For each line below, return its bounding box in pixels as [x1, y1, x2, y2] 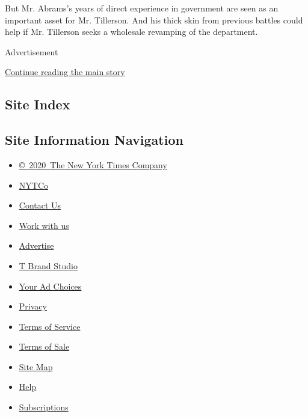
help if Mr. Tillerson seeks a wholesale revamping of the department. [5, 25, 258, 38]
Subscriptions [19, 401, 69, 413]
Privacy [19, 300, 47, 312]
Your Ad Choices [19, 279, 82, 292]
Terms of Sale [19, 340, 70, 353]
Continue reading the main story [5, 65, 125, 78]
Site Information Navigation [5, 130, 183, 149]
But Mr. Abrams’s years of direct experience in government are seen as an [5, 2, 279, 14]
